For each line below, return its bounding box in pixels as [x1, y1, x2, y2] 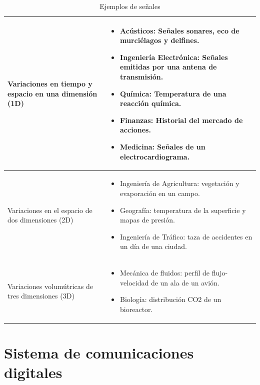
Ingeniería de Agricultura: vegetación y [120, 178, 239, 188]
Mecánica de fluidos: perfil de [120, 267, 210, 278]
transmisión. [120, 71, 163, 81]
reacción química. [120, 98, 181, 108]
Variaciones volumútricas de [7, 280, 93, 291]
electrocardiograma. [120, 151, 190, 161]
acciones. [120, 124, 151, 135]
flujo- [211, 267, 228, 278]
